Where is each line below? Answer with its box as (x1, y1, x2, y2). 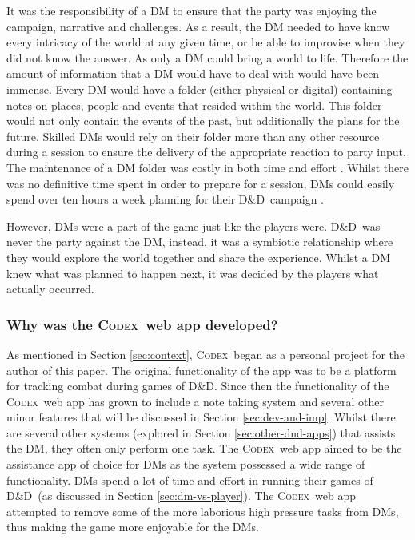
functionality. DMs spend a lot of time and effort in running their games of (6, 471, 373, 488)
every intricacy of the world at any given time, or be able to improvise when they (6, 34, 405, 50)
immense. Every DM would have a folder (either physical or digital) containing (6, 80, 393, 97)
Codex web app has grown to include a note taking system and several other (6, 393, 384, 409)
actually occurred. (6, 280, 94, 297)
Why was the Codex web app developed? (6, 314, 278, 334)
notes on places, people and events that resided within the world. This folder (6, 96, 382, 113)
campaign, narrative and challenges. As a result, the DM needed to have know (6, 18, 390, 34)
